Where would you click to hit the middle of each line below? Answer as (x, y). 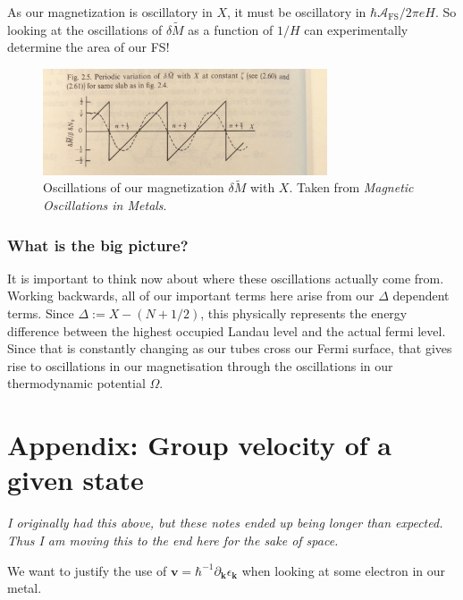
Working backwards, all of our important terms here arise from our (191, 296)
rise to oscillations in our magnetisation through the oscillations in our (200, 365)
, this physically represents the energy (304, 313)
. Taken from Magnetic (351, 187)
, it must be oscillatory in (297, 12)
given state (76, 480)
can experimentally (356, 29)
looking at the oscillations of (85, 29)
